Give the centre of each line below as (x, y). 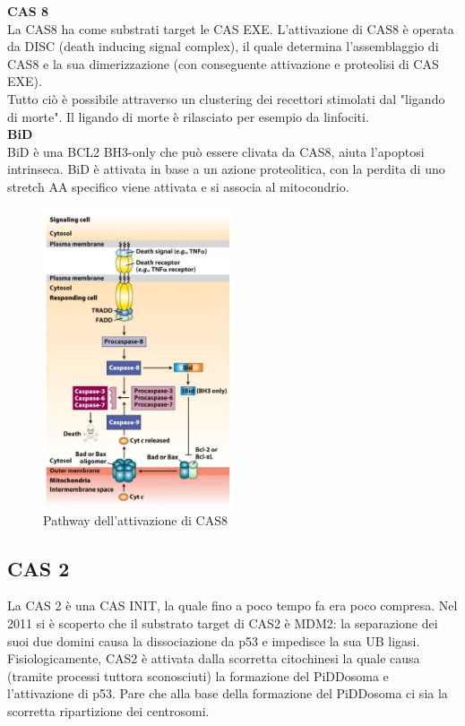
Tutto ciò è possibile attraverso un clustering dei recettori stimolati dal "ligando (226, 98)
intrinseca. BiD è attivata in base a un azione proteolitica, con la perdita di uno (226, 169)
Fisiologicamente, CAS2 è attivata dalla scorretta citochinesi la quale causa (214, 658)
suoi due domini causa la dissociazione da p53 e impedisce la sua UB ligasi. (214, 640)
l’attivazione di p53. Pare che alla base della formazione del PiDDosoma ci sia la (228, 693)
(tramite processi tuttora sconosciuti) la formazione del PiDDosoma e (198, 675)
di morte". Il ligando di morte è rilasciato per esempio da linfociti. (188, 116)
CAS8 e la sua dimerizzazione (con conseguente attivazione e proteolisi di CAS (223, 63)
